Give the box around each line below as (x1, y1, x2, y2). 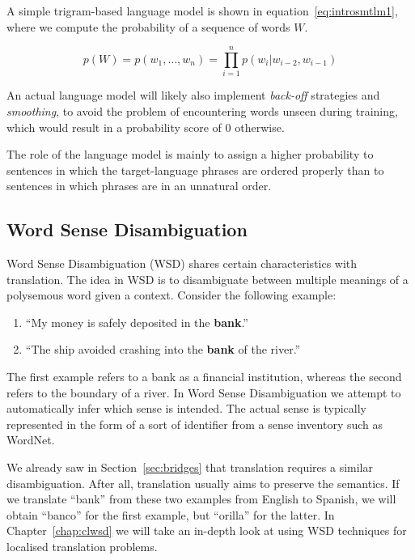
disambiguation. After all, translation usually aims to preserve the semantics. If (6, 474, 400, 491)
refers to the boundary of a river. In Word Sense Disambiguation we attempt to (6, 384, 401, 401)
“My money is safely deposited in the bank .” (25, 313, 248, 330)
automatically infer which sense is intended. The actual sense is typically (6, 400, 366, 417)
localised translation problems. (6, 537, 158, 554)
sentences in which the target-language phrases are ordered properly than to (6, 161, 384, 178)
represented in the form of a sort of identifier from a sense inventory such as (6, 415, 383, 432)
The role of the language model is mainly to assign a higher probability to (6, 146, 374, 163)
